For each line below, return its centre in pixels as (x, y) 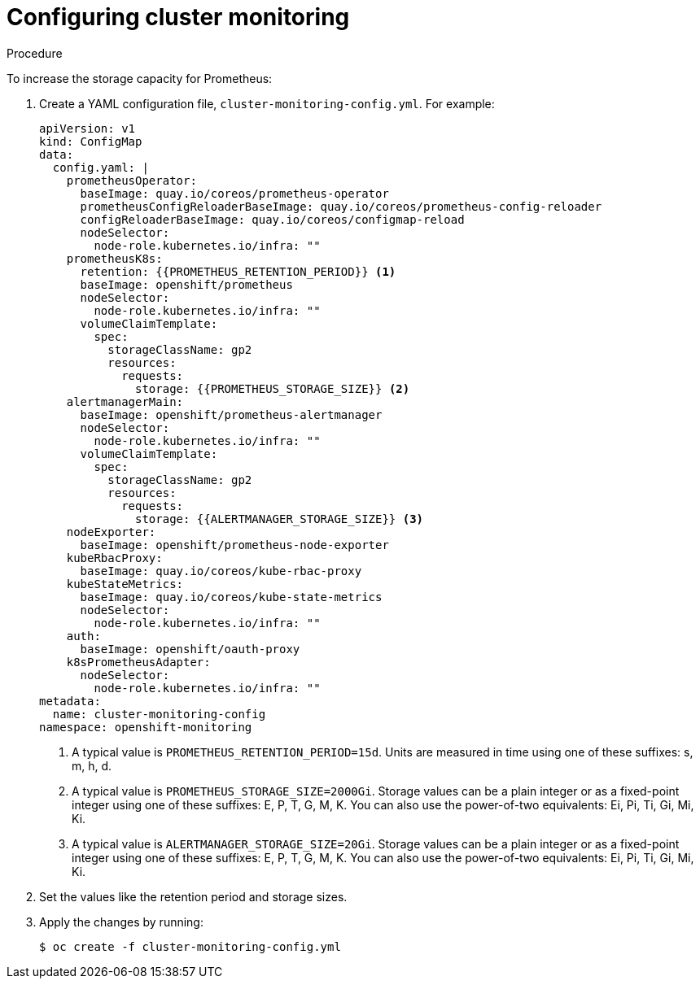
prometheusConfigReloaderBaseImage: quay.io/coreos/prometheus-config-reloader (341, 206)
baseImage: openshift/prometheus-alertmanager (231, 414)
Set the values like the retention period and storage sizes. (193, 896)
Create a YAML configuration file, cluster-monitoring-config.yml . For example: (267, 103)
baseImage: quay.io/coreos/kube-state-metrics (231, 597)
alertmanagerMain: (125, 401)
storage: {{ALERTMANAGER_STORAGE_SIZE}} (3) (280, 519)
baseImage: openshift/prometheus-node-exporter (234, 545)
